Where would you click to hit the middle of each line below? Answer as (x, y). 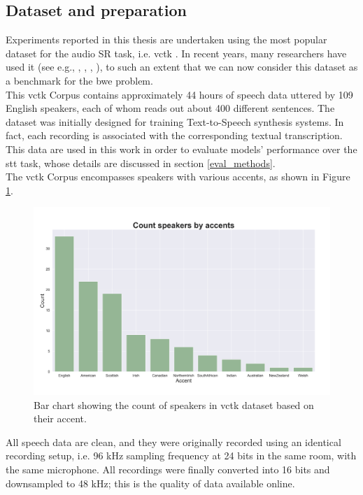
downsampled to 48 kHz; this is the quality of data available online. (150, 483)
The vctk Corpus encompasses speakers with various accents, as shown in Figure (178, 177)
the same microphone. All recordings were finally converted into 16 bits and (168, 469)
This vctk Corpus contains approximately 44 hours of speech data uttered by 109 (179, 94)
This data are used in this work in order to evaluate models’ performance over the (181, 149)
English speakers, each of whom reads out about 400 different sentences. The (170, 108)
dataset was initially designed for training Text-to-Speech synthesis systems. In (175, 121)
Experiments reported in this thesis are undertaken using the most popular (166, 40)
